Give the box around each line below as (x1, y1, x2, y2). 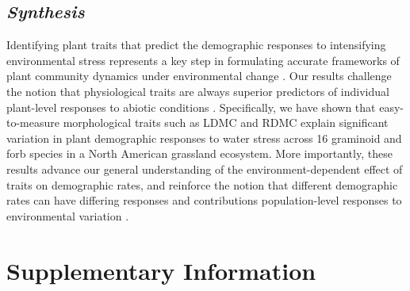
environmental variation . (6, 207, 129, 224)
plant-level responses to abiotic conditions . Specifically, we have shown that (6, 98, 376, 115)
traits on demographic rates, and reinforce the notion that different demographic (6, 176, 398, 193)
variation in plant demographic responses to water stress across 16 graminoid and (6, 129, 402, 146)
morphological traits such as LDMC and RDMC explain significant (63, 114, 389, 131)
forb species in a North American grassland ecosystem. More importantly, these (6, 145, 393, 162)
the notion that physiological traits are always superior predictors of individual (6, 82, 389, 99)
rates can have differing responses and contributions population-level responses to (6, 192, 402, 209)
